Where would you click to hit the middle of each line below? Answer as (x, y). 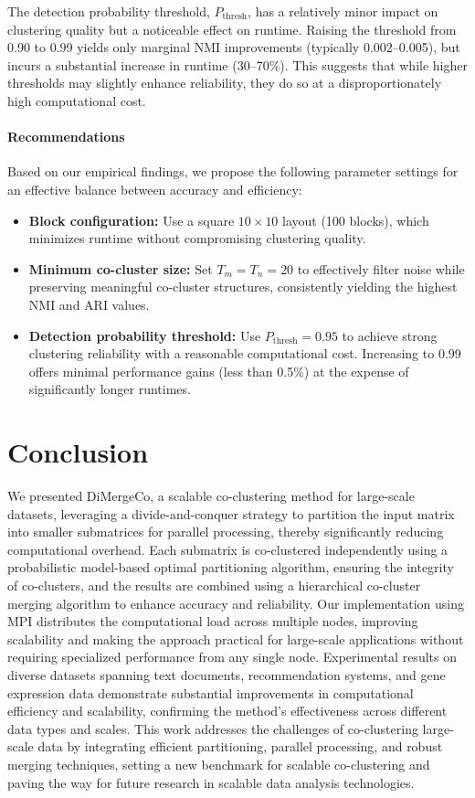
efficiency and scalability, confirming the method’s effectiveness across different (227, 711)
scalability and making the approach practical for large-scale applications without (236, 638)
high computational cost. (77, 100)
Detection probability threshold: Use (145, 335)
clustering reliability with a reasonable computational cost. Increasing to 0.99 (245, 353)
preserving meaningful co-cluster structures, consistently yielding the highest (243, 287)
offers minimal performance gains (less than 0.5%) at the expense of (219, 371)
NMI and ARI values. (89, 304)
